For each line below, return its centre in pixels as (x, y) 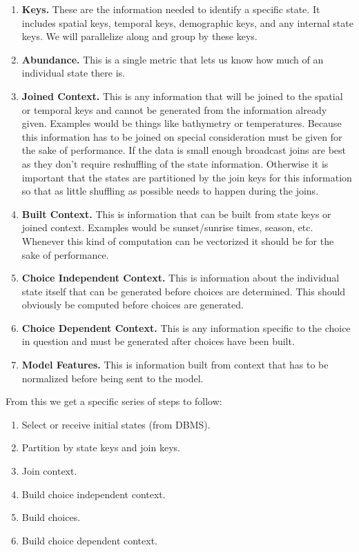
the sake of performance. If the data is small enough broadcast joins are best (184, 150)
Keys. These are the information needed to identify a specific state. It (171, 9)
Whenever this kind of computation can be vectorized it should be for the (178, 240)
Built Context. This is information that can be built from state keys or (176, 214)
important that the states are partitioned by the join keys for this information (187, 177)
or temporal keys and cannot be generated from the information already (174, 109)
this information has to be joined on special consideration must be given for (182, 136)
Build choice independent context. (94, 494)
